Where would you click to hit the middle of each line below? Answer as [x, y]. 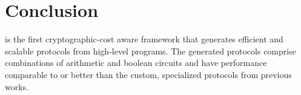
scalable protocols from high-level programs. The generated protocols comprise [150, 51]
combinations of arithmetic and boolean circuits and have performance [136, 63]
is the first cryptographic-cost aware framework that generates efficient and [144, 39]
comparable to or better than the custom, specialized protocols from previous [148, 74]
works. [17, 86]
